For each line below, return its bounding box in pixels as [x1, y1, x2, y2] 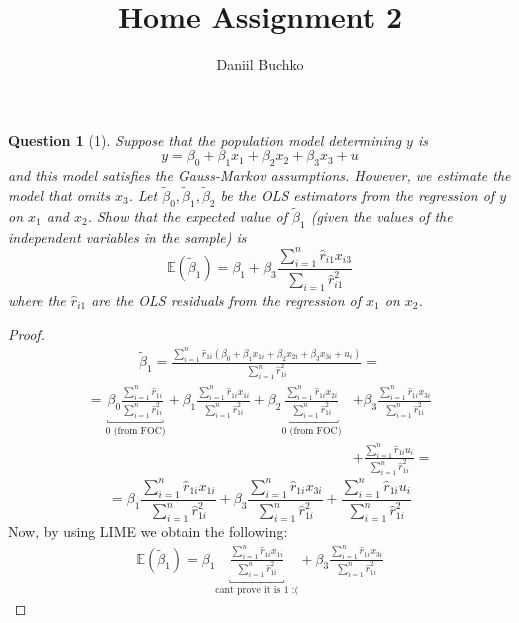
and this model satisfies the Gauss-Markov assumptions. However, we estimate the [8, 165, 511, 186]
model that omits [8, 184, 110, 205]
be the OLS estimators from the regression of [220, 184, 495, 205]
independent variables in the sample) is [8, 226, 247, 247]
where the [8, 290, 66, 311]
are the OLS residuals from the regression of [91, 290, 362, 311]
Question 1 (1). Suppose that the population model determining [8, 129, 402, 150]
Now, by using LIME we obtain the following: [8, 521, 288, 542]
